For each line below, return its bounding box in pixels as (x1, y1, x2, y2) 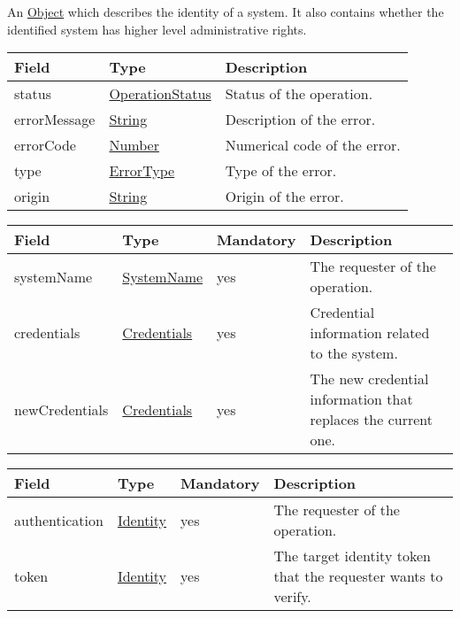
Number (109, 135, 159, 156)
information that (310, 389, 413, 410)
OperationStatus (109, 83, 211, 104)
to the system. (310, 343, 398, 364)
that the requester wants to (273, 566, 443, 587)
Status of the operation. (225, 83, 373, 104)
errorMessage (14, 109, 96, 130)
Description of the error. (225, 109, 376, 130)
